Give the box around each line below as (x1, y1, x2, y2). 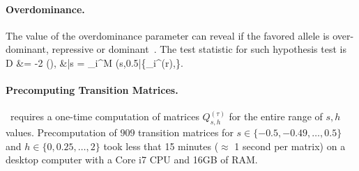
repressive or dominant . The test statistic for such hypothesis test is (52, 42, 346, 56)
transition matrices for (138, 125, 234, 140)
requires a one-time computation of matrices (10, 109, 199, 124)
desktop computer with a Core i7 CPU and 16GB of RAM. (6, 152, 258, 167)
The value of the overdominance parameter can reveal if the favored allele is (6, 28, 330, 42)
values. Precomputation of (6, 125, 117, 140)
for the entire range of (229, 109, 323, 124)
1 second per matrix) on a (234, 138, 346, 153)
